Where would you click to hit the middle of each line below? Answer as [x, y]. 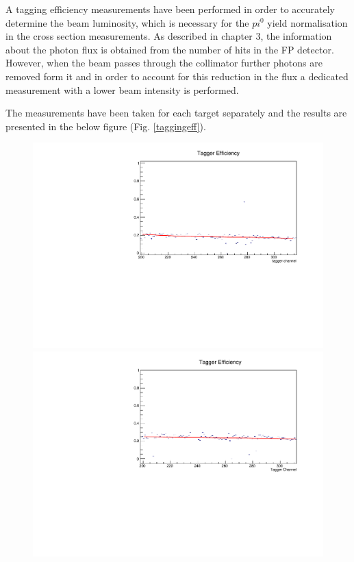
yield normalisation [307, 22]
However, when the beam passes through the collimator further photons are [164, 63]
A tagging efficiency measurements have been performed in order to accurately [170, 9]
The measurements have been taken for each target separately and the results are [176, 113]
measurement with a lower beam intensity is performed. [122, 89]
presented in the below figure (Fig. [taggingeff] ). [106, 126]
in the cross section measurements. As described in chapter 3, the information [169, 36]
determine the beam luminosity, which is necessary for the [127, 22]
